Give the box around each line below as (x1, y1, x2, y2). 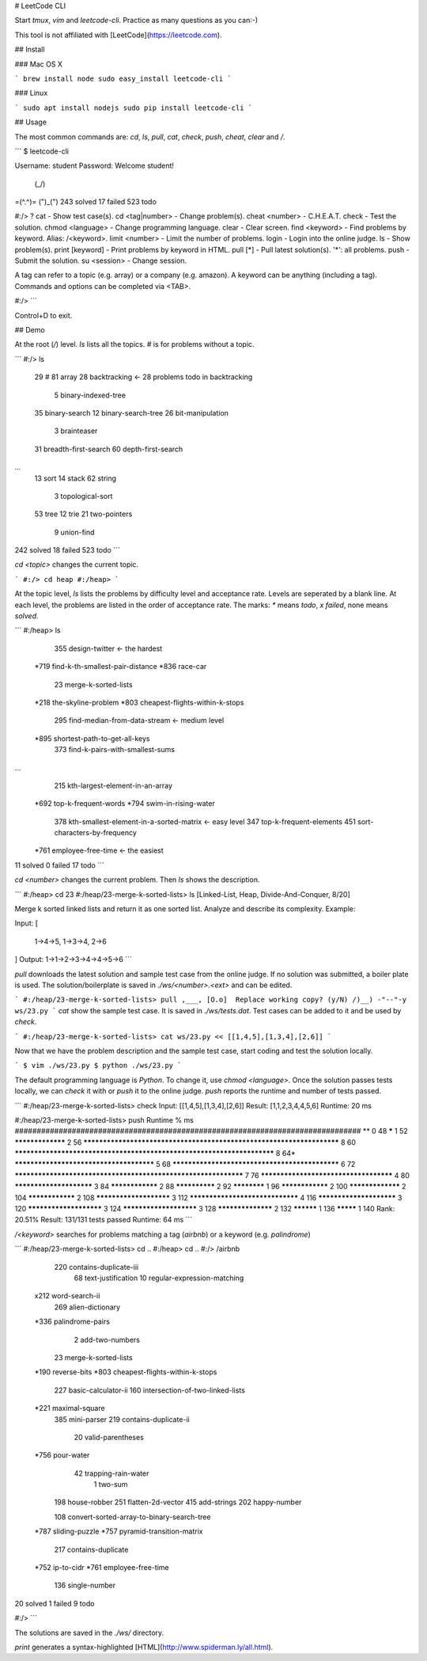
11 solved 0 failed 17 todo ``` (14, 860, 104, 870)
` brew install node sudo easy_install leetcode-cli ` (14, 74, 232, 83)
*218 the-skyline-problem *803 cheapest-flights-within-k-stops (34, 697, 244, 707)
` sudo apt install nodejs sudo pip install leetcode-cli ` (14, 103, 253, 112)
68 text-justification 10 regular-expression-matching (74, 1273, 244, 1283)
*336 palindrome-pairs (34, 1317, 111, 1326)
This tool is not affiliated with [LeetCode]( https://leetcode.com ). (14, 30, 222, 40)
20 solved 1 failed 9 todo (14, 1598, 95, 1608)
